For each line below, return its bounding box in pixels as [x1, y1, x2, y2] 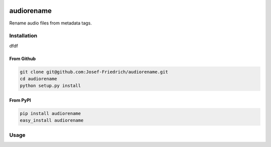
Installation [9, 32, 38, 39]
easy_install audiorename [20, 117, 84, 123]
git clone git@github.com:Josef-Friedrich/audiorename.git [20, 69, 168, 74]
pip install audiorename [20, 110, 81, 116]
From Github [9, 55, 36, 61]
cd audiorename [20, 76, 57, 82]
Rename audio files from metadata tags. [9, 20, 92, 26]
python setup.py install [20, 83, 81, 88]
